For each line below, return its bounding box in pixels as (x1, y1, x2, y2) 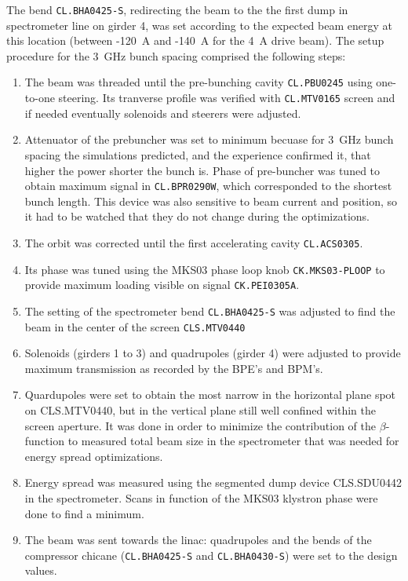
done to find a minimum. (24, 505, 144, 521)
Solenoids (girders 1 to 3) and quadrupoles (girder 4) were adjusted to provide (24, 345, 401, 361)
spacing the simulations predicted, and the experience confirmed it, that (24, 146, 371, 163)
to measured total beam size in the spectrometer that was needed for (67, 433, 399, 449)
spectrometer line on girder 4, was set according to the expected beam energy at (6, 16, 392, 33)
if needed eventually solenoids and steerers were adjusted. (24, 104, 301, 121)
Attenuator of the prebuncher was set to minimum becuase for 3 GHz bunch (24, 131, 394, 148)
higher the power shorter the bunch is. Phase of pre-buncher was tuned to (24, 162, 381, 178)
